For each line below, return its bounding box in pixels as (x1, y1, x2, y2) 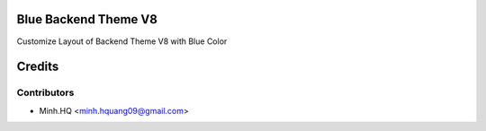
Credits (16, 59, 59, 74)
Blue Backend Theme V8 (16, 12, 157, 27)
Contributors (16, 86, 75, 99)
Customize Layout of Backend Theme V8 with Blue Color (16, 36, 228, 47)
